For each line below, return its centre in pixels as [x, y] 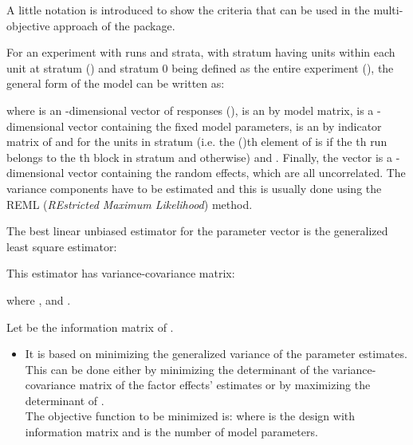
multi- [388, 10]
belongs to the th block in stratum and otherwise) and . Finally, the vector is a [200, 157]
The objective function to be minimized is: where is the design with [190, 416]
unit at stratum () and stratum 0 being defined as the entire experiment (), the [200, 67]
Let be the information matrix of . [90, 327]
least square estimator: [62, 246]
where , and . [39, 299]
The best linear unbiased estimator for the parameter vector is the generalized [197, 231]
